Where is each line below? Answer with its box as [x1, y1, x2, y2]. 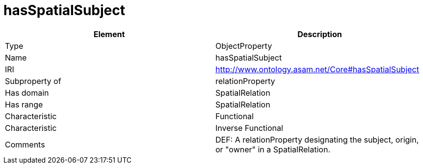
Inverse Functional [215, 123, 283, 133]
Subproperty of [5, 76, 61, 86]
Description [297, 29, 342, 39]
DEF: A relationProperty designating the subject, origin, [215, 134, 419, 145]
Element [93, 29, 125, 39]
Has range [5, 99, 43, 109]
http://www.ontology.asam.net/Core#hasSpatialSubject [215, 64, 419, 74]
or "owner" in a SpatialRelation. [215, 144, 330, 154]
